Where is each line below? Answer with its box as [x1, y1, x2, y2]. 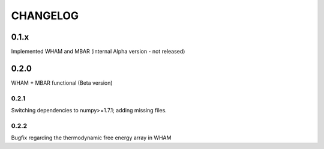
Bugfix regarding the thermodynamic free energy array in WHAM [11, 134, 172, 141]
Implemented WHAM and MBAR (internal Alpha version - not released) [11, 48, 185, 55]
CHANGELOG [11, 9, 79, 22]
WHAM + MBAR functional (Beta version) [11, 79, 113, 87]
